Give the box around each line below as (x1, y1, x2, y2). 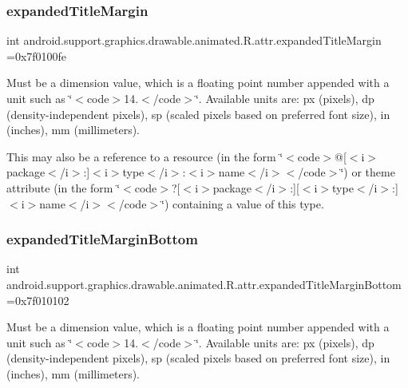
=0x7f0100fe (6, 47, 67, 64)
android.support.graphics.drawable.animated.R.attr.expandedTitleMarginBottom (6, 275, 402, 292)
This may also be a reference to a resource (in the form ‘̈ (6, 148, 283, 164)
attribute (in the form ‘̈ (6, 179, 121, 196)
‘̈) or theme (340, 164, 395, 180)
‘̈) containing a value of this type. (161, 195, 324, 212)
